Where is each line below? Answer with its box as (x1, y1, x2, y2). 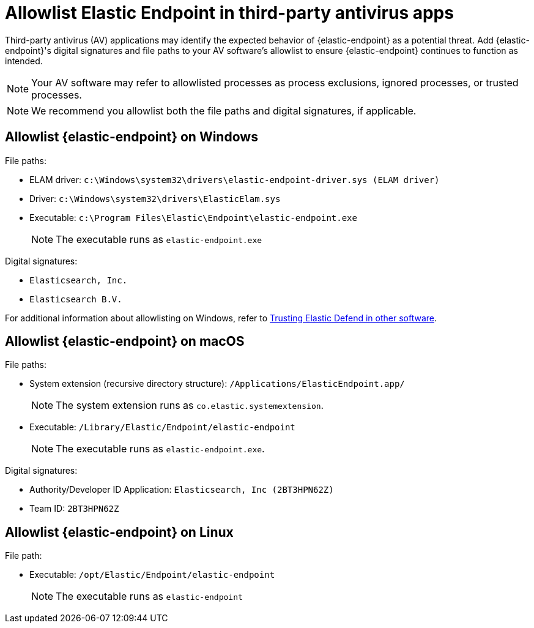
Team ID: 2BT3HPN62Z (29, 503, 119, 514)
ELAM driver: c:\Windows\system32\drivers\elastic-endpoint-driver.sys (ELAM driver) (29, 174, 440, 185)
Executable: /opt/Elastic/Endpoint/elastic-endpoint (29, 569, 275, 580)
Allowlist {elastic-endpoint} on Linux (5, 524, 234, 540)
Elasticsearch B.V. (29, 294, 122, 304)
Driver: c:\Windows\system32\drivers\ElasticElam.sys (29, 193, 281, 204)
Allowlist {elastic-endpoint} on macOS (5, 334, 245, 350)
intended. (5, 55, 43, 66)
